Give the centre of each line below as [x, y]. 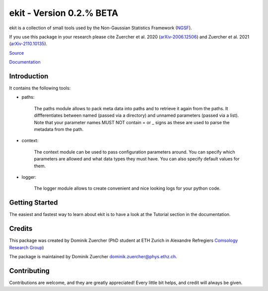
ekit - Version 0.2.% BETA [64, 13]
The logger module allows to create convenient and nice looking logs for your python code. [127, 188]
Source [17, 53]
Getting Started [33, 203]
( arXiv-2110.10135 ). [28, 44]
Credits [21, 229]
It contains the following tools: [40, 88]
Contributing [29, 271]
